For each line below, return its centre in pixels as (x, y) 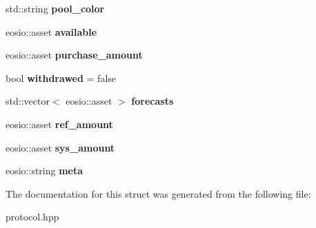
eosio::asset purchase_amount (74, 55)
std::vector (28, 101)
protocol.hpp (32, 217)
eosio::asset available (51, 31)
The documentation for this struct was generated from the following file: (158, 193)
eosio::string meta (45, 170)
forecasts (152, 101)
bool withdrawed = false (61, 77)
